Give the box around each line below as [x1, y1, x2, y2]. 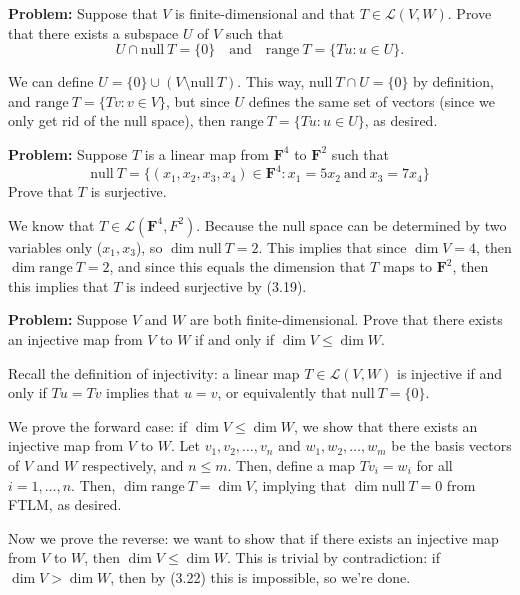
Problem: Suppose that [8, 3, 158, 23]
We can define [8, 71, 94, 92]
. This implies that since [258, 236, 407, 257]
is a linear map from [144, 143, 270, 164]
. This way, [237, 71, 305, 92]
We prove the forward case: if [8, 415, 188, 436]
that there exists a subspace [8, 22, 179, 43]
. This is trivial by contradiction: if [226, 547, 440, 568]
